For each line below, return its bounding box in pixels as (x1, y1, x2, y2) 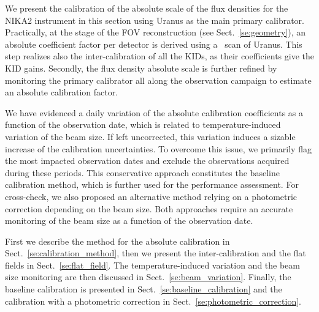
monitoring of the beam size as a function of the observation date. (5, 214, 253, 227)
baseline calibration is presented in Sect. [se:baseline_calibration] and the (5, 283, 282, 295)
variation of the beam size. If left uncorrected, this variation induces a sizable (5, 130, 296, 143)
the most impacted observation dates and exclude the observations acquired (5, 154, 290, 167)
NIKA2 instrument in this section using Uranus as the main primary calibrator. (5, 13, 304, 26)
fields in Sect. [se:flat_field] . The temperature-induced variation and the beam (5, 258, 300, 271)
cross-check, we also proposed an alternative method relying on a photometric (5, 190, 298, 202)
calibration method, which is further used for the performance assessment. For (5, 178, 299, 191)
